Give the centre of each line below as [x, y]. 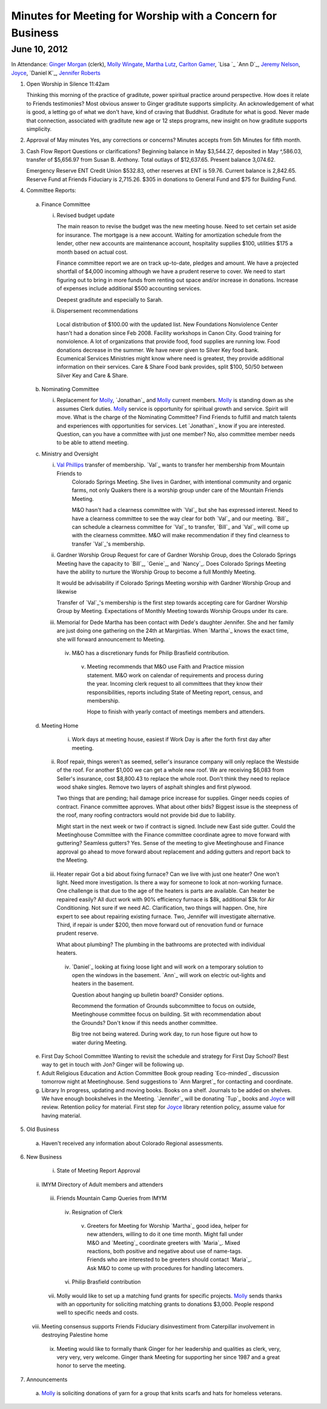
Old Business [43, 1129]
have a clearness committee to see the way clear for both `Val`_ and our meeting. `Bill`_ [180, 519]
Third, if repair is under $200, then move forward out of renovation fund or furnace [160, 924]
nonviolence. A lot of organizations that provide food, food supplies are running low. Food [168, 342]
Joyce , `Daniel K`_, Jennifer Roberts [56, 73]
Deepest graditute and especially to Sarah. [110, 299]
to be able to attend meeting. [93, 443]
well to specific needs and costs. [97, 1313]
